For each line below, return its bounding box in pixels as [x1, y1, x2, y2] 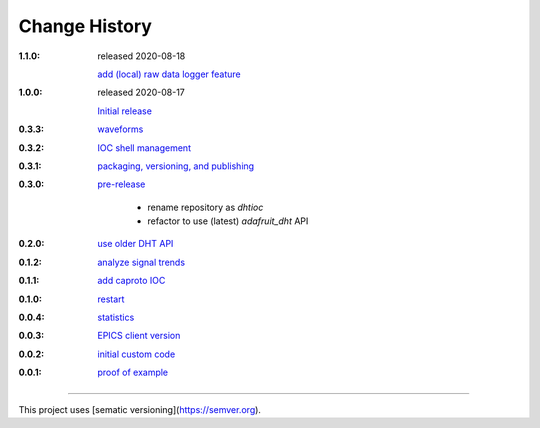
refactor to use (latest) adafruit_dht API [147, 215, 309, 227]
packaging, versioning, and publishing [97, 160, 255, 172]
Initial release [97, 105, 152, 117]
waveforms [97, 123, 144, 135]
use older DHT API [97, 238, 174, 250]
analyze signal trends [97, 256, 185, 268]
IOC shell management [97, 141, 192, 154]
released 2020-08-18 [97, 50, 186, 62]
